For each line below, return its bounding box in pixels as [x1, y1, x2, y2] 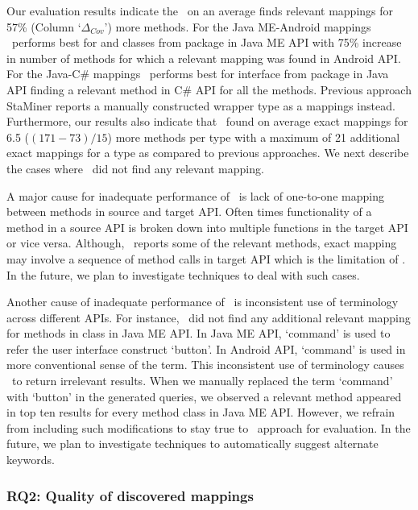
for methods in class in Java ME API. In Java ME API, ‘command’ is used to [6, 325, 391, 342]
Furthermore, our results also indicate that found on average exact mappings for [6, 113, 408, 130]
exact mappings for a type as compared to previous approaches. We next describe [6, 144, 409, 161]
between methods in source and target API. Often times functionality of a [6, 203, 372, 220]
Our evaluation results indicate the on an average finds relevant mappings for [6, 2, 394, 19]
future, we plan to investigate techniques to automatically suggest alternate [6, 435, 379, 452]
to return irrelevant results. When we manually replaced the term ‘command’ [11, 372, 393, 389]
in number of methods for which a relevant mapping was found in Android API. [6, 49, 401, 66]
